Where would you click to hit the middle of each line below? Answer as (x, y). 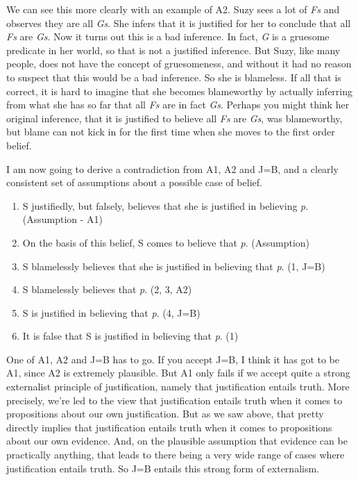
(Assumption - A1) (63, 219)
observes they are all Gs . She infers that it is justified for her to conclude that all (179, 23)
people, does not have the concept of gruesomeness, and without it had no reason (179, 64)
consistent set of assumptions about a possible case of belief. (134, 182)
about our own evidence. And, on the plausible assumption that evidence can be (177, 441)
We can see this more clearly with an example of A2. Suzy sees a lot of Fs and (173, 9)
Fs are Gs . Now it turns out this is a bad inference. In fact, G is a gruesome (168, 36)
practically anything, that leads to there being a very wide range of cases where (176, 455)
